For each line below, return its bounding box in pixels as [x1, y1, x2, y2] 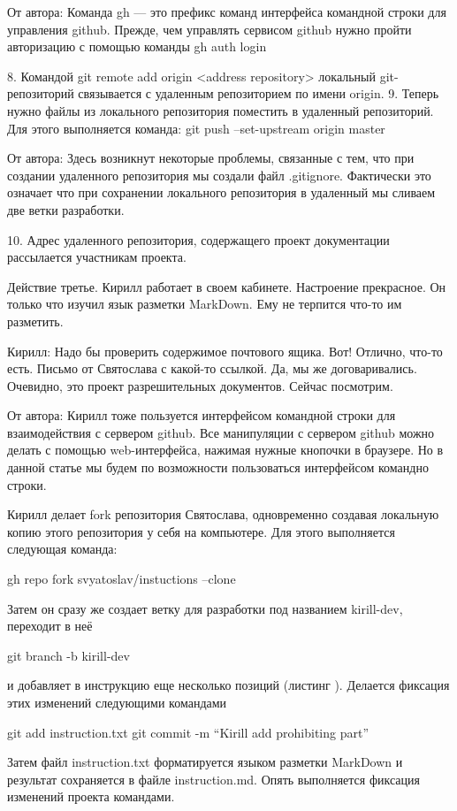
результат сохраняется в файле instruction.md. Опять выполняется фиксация [7, 769, 420, 788]
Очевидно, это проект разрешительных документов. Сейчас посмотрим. [7, 376, 393, 394]
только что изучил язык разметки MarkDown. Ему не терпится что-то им [7, 295, 402, 313]
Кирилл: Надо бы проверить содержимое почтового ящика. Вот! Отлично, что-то [7, 341, 443, 360]
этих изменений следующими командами [7, 693, 227, 711]
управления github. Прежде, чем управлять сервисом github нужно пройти [7, 19, 412, 38]
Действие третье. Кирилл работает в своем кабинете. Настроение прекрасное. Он [7, 277, 446, 295]
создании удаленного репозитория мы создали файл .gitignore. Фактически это [7, 165, 431, 184]
